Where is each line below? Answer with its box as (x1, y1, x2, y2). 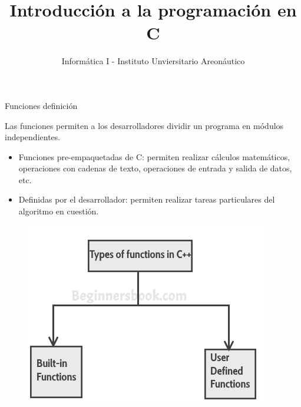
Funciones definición (5, 99, 78, 111)
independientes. (5, 131, 61, 143)
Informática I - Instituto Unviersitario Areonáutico (61, 55, 245, 67)
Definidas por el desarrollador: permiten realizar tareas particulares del (18, 193, 275, 206)
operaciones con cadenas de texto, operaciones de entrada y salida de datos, (18, 162, 292, 174)
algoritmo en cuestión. (18, 205, 99, 217)
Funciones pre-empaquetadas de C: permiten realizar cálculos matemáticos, (18, 150, 290, 163)
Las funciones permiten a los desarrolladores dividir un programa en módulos (5, 119, 284, 131)
